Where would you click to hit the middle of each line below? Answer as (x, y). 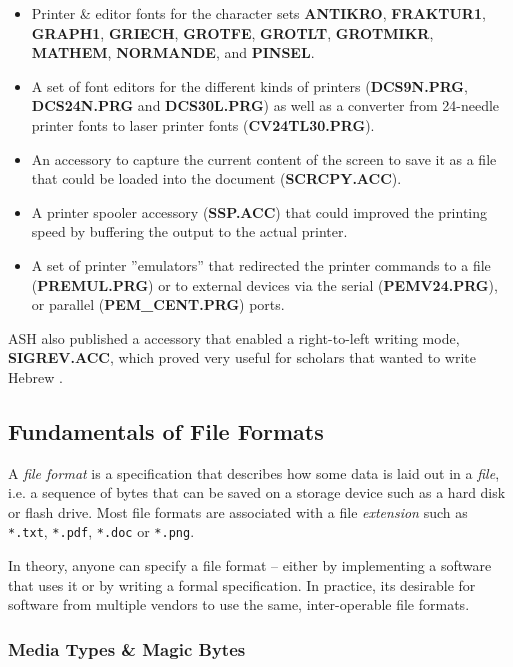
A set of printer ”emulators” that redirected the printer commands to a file (261, 264)
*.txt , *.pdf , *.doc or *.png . (101, 531)
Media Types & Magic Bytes (127, 648)
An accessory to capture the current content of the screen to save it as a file (264, 158)
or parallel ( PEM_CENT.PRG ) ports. (158, 304)
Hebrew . (35, 376)
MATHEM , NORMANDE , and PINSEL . (173, 52)
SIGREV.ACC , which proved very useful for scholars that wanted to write (242, 357)
